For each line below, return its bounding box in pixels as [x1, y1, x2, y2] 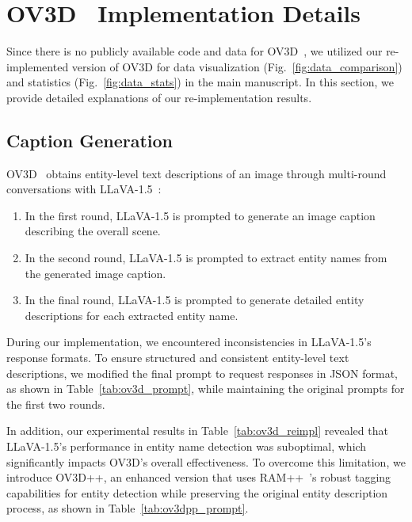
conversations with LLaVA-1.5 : [6, 181, 162, 197]
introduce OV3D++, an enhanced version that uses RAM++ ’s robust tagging [6, 469, 391, 486]
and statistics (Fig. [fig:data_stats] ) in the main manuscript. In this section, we [6, 74, 394, 90]
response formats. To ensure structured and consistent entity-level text [6, 349, 349, 366]
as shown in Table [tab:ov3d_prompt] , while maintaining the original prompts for [6, 380, 405, 397]
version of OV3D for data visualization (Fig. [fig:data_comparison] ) [71, 58, 402, 74]
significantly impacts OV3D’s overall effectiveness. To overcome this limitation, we [6, 453, 406, 470]
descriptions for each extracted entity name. [25, 307, 238, 323]
